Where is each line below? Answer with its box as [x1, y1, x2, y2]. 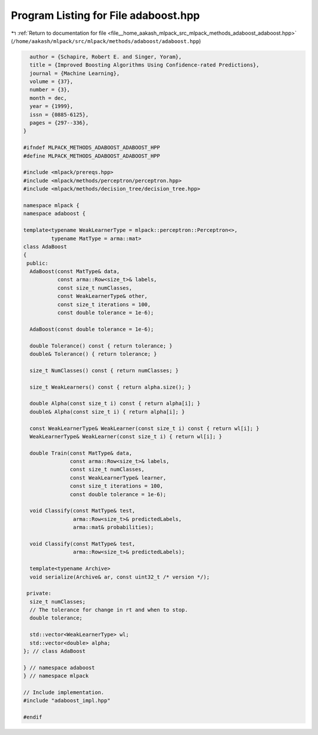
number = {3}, [29, 86, 71, 93]
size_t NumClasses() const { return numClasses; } [29, 367, 179, 374]
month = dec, [29, 94, 67, 101]
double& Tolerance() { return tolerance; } [29, 350, 157, 357]
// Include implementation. [23, 689, 104, 695]
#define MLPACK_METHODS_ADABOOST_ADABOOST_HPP [23, 152, 160, 159]
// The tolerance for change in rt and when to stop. [29, 606, 188, 613]
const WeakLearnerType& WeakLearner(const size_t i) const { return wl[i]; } [29, 425, 260, 432]
